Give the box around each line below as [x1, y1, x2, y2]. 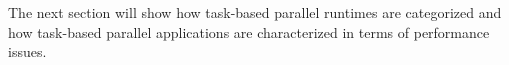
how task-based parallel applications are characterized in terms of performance [8, 21, 490, 42]
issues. [8, 41, 47, 62]
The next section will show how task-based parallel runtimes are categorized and [8, 2, 502, 22]
